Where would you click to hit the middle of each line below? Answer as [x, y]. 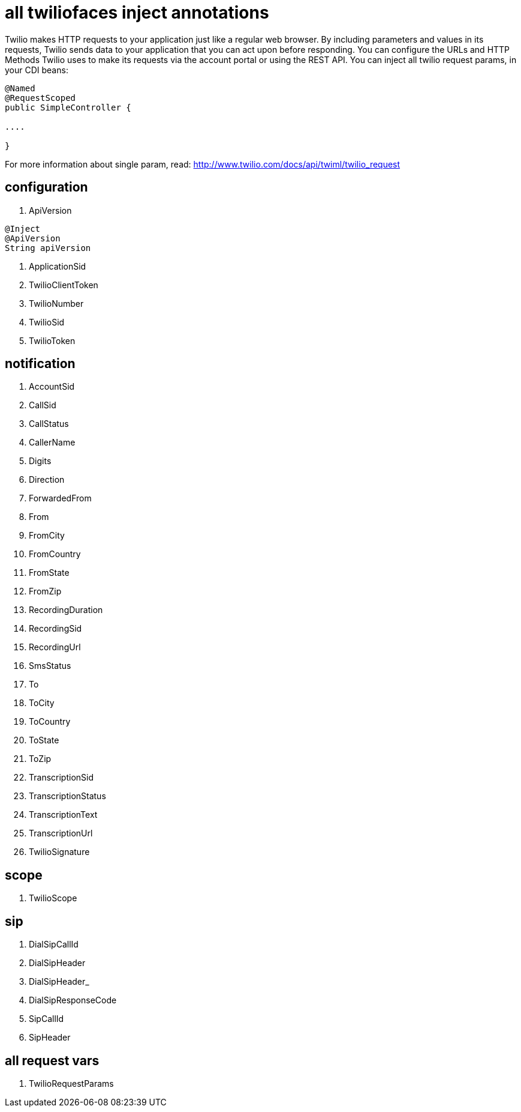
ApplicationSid [58, 266]
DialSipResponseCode [73, 1000]
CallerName [52, 443]
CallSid [43, 405]
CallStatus [49, 424]
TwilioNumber [56, 303]
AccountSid [52, 387]
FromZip [45, 591]
